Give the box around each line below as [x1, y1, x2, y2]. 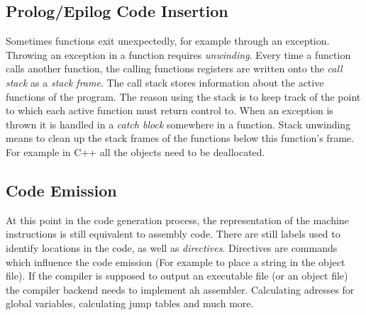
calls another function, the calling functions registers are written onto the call [6, 61, 343, 76]
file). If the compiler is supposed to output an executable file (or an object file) [6, 268, 348, 283]
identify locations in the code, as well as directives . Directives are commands [6, 240, 338, 255]
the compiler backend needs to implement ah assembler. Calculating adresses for [6, 282, 355, 297]
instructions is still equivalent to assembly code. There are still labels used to [6, 226, 340, 241]
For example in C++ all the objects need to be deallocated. [6, 144, 265, 159]
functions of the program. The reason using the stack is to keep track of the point [6, 89, 361, 104]
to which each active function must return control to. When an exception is [6, 103, 333, 118]
